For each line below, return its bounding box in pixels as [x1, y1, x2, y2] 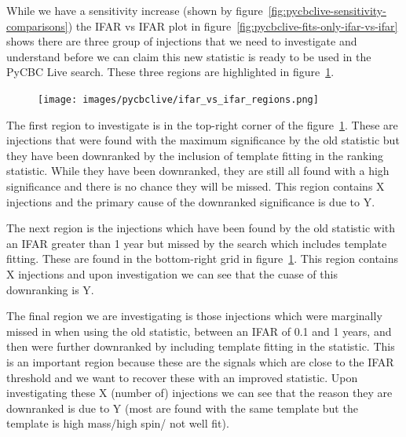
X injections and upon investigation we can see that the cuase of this [6, 265, 338, 282]
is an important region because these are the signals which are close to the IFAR [6, 353, 394, 370]
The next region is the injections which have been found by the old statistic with [6, 220, 396, 236]
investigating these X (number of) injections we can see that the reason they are [6, 384, 393, 401]
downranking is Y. [6, 281, 94, 297]
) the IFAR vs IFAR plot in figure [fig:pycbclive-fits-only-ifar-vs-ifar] [68, 17, 398, 34]
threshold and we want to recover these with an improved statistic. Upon [6, 369, 358, 385]
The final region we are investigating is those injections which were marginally [6, 308, 382, 324]
